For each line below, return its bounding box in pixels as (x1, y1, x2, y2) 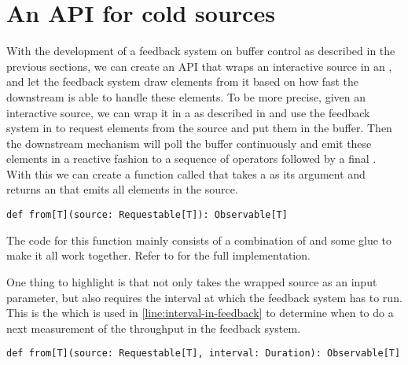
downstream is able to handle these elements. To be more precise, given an (6, 88, 366, 105)
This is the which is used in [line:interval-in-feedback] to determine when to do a (6, 304, 394, 321)
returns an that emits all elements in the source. (6, 181, 238, 197)
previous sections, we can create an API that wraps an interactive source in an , (6, 57, 392, 74)
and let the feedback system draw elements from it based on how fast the (6, 73, 359, 90)
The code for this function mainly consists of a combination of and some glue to (6, 231, 392, 248)
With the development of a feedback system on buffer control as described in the (6, 42, 395, 59)
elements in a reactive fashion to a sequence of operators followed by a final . (6, 150, 377, 167)
